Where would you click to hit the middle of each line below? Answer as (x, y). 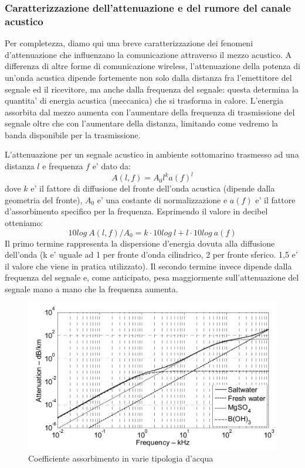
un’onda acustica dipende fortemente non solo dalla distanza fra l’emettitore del (148, 77)
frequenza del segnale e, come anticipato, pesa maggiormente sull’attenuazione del (152, 277)
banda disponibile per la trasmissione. (73, 134)
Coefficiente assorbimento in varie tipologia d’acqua (121, 458)
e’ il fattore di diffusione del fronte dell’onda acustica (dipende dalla (153, 188)
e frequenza (63, 166)
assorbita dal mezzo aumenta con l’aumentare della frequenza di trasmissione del (150, 112)
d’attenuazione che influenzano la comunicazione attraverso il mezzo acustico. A (148, 54)
